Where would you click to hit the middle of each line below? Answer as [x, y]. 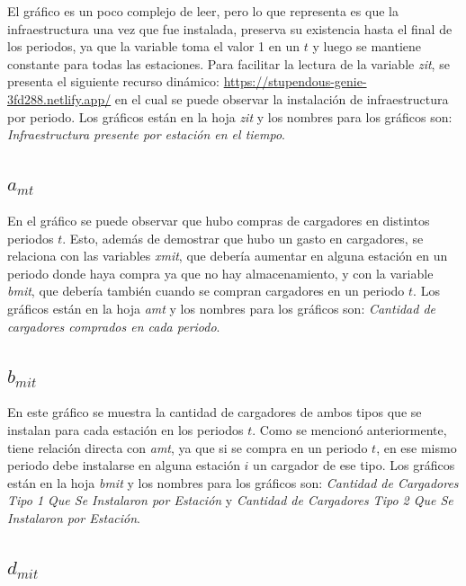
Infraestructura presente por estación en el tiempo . [146, 134]
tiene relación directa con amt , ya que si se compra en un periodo [188, 447]
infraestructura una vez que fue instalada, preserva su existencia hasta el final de [230, 28]
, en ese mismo [417, 447]
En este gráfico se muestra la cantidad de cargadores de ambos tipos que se [215, 412]
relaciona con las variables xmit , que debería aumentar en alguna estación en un [228, 256]
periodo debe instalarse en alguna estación [124, 465]
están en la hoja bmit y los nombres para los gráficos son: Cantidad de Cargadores [233, 482]
